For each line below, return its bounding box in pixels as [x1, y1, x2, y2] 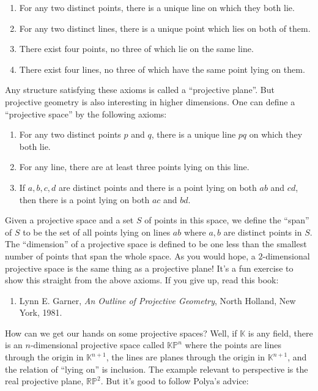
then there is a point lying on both [19, 193, 150, 206]
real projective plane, [5, 374, 84, 387]
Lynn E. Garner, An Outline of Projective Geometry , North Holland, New [19, 294, 296, 307]
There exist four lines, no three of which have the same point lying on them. [19, 62, 305, 75]
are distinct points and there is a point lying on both [58, 181, 257, 193]
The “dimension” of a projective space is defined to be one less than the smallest [5, 237, 307, 250]
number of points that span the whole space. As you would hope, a [5, 249, 256, 262]
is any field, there [248, 326, 313, 339]
